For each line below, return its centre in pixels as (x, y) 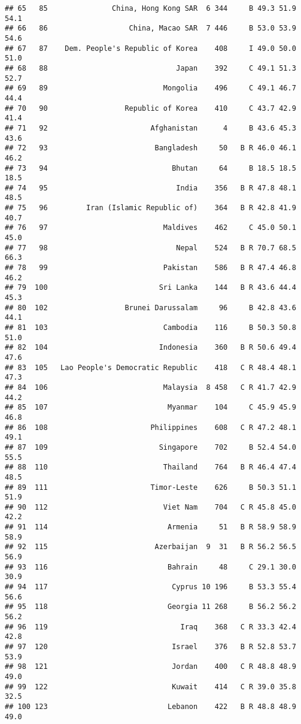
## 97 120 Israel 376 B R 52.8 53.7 (150, 647)
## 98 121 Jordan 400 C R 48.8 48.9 (150, 667)
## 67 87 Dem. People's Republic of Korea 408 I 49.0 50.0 (150, 48)
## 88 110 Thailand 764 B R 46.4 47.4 (150, 467)
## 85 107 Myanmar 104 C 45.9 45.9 (150, 408)
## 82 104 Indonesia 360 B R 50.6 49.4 (150, 348)
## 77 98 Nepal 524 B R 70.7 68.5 (150, 248)
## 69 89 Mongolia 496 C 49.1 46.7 (150, 88)
